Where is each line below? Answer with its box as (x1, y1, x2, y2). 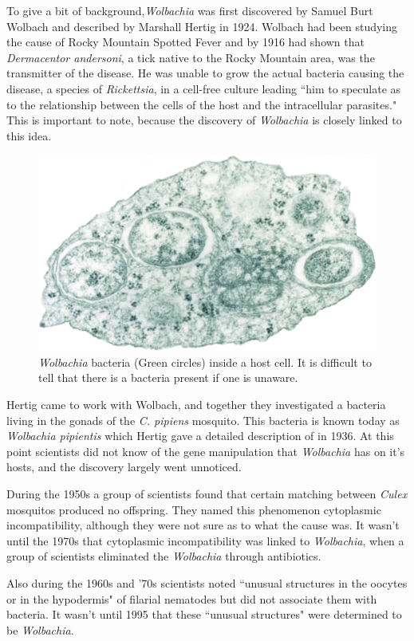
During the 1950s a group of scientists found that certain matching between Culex (6, 486, 408, 502)
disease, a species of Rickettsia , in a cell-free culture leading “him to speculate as (6, 80, 401, 96)
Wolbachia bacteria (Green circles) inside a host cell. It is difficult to (38, 353, 372, 370)
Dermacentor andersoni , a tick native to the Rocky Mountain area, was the (6, 49, 375, 65)
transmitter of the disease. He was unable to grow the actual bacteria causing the (6, 65, 404, 81)
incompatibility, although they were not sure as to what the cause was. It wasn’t (6, 517, 400, 533)
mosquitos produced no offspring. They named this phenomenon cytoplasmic (6, 501, 381, 517)
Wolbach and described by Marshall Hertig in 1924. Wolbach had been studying (6, 18, 398, 34)
